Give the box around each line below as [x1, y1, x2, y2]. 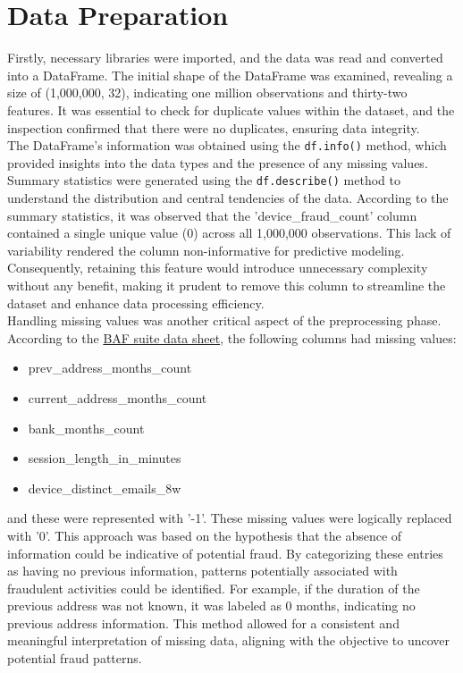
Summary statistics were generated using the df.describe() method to [7, 171, 400, 189]
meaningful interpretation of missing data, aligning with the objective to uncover [7, 631, 450, 650]
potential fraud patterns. [7, 649, 142, 668]
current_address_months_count [28, 388, 207, 407]
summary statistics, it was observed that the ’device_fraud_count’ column [7, 206, 417, 224]
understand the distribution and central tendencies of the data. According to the [7, 189, 449, 206]
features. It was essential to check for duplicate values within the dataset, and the [7, 100, 455, 119]
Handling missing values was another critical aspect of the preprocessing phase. [7, 311, 442, 330]
